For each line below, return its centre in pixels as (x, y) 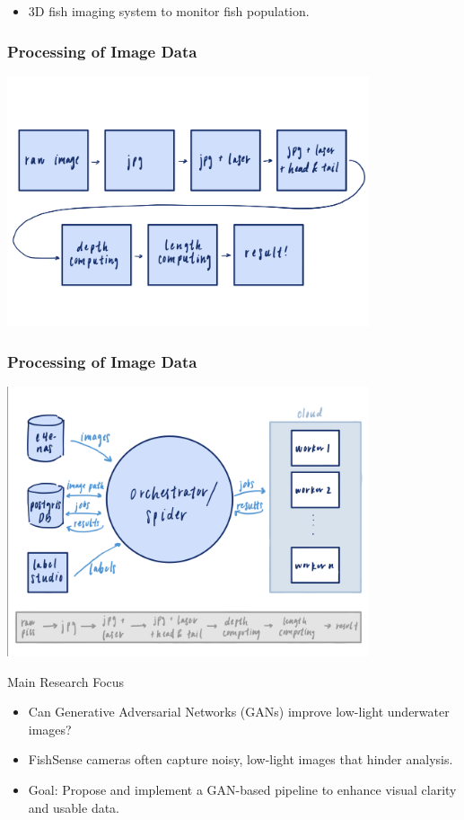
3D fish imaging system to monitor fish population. (169, 11)
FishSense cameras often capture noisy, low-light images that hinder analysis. (241, 759)
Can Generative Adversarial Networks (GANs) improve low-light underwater (239, 712)
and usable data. (74, 807)
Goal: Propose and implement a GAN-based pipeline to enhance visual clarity (242, 789)
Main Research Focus (66, 681)
